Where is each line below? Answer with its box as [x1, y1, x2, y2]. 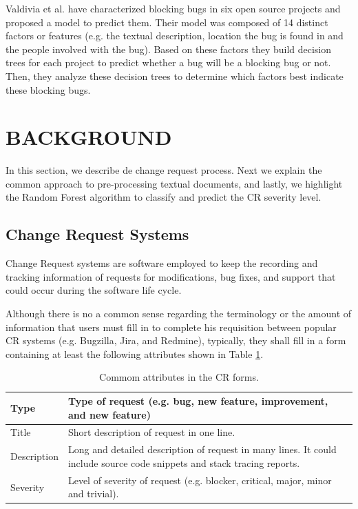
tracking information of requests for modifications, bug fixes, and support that [6, 269, 336, 283]
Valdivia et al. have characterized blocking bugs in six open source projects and [6, 1, 341, 15]
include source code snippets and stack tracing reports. [67, 455, 300, 470]
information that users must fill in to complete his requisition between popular [6, 319, 337, 334]
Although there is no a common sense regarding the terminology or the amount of [6, 306, 352, 321]
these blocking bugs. [6, 82, 91, 97]
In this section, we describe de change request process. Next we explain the [6, 163, 322, 177]
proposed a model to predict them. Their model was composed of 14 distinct [6, 14, 328, 29]
